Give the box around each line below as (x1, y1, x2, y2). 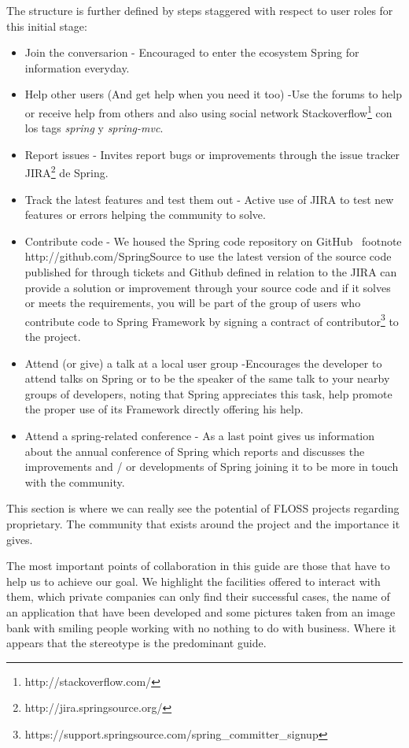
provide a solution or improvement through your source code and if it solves (24, 279, 391, 295)
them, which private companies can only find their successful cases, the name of (6, 588, 390, 605)
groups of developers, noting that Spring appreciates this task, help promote (24, 385, 392, 402)
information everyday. (24, 59, 130, 76)
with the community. (24, 473, 125, 490)
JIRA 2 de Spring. (24, 162, 109, 181)
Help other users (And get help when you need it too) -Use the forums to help (24, 86, 402, 102)
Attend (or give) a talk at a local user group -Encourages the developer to (24, 354, 382, 371)
